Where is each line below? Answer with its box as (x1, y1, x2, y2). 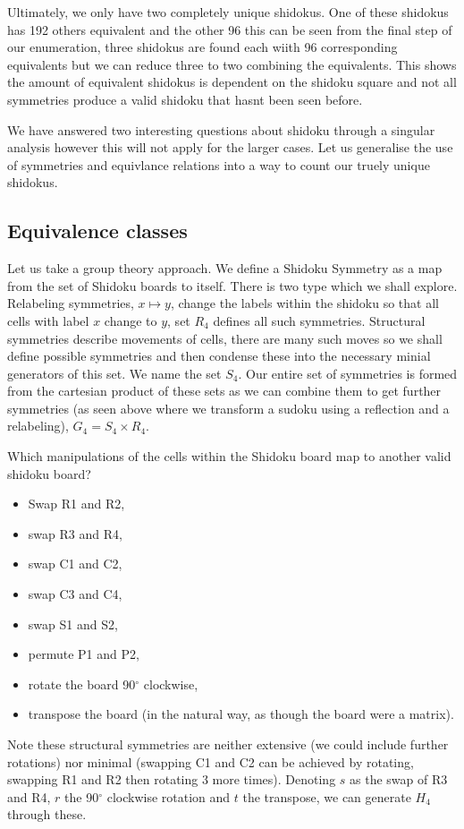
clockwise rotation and (106, 787, 231, 806)
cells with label (7, 311, 89, 329)
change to (104, 311, 157, 329)
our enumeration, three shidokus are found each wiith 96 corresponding (7, 38, 398, 56)
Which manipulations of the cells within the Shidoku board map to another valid (7, 447, 451, 466)
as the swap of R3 (350, 770, 448, 789)
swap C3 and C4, (28, 585, 122, 603)
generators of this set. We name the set (7, 363, 222, 382)
